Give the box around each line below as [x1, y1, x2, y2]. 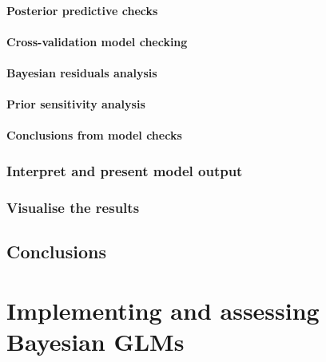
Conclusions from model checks [6, 127, 182, 144]
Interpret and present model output [6, 160, 243, 180]
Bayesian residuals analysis [6, 64, 157, 81]
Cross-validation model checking [6, 33, 188, 49]
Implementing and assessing [6, 293, 320, 326]
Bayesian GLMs [6, 325, 185, 357]
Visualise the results [6, 197, 140, 217]
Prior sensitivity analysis [6, 96, 145, 112]
